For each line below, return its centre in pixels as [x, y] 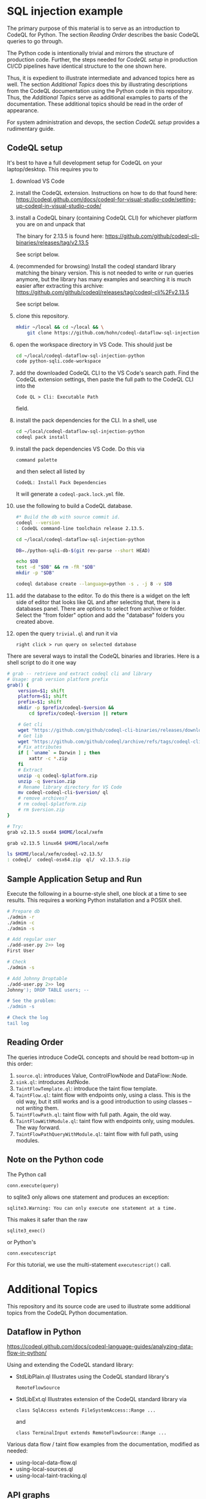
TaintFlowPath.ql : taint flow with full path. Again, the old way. [94, 1114]
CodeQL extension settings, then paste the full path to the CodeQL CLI [105, 380]
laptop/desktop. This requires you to [53, 169]
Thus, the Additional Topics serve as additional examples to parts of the [97, 97]
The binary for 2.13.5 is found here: [60, 236]
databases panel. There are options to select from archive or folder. [101, 608]
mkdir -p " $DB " [35, 573]
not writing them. [37, 1108]
